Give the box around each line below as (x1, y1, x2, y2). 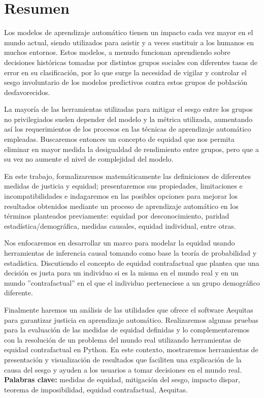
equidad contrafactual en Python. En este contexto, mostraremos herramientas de (4, 344, 258, 355)
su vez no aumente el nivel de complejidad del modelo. (4, 154, 174, 164)
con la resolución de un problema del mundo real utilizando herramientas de (4, 334, 241, 345)
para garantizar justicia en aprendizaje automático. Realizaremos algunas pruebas (4, 314, 258, 325)
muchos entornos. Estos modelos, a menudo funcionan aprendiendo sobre (4, 47, 230, 57)
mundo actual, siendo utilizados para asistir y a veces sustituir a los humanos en (4, 37, 254, 47)
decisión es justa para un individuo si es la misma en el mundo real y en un (4, 267, 239, 278)
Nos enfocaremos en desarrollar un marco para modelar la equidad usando (4, 237, 235, 248)
